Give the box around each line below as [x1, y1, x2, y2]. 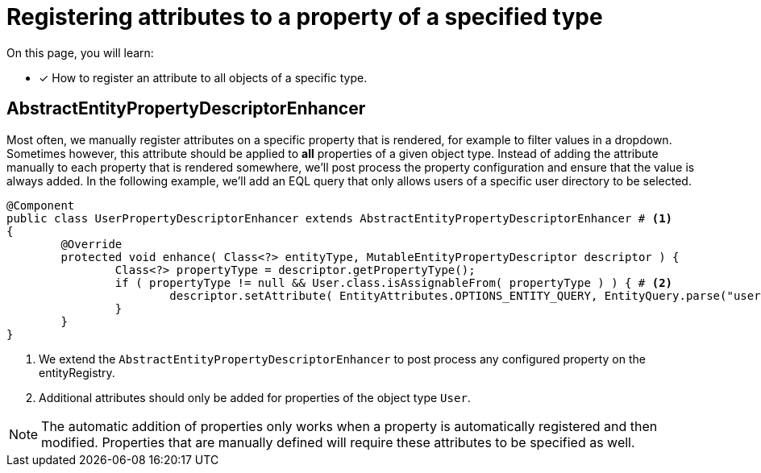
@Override [60, 237, 123, 251]
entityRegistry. [39, 365, 115, 380]
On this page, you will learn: [6, 45, 154, 60]
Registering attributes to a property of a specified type [6, 3, 603, 31]
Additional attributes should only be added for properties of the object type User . [39, 390, 471, 405]
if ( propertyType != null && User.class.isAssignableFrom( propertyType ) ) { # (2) [114, 276, 673, 289]
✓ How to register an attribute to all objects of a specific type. [39, 70, 368, 85]
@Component [6, 198, 75, 212]
